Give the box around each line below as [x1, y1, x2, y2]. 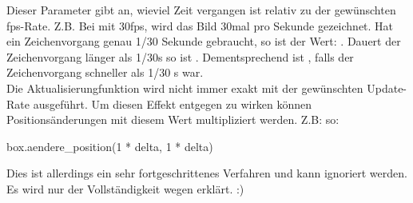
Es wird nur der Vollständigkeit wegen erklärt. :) [6, 180, 244, 197]
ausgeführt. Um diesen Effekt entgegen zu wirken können [33, 95, 312, 112]
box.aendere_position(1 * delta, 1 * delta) [6, 137, 213, 154]
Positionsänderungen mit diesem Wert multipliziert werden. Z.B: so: [6, 111, 340, 128]
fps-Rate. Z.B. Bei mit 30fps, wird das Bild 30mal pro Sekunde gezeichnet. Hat [6, 17, 394, 34]
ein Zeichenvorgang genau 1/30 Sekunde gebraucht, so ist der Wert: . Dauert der [6, 33, 401, 50]
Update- [367, 79, 407, 96]
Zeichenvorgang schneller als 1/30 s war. [6, 64, 204, 81]
